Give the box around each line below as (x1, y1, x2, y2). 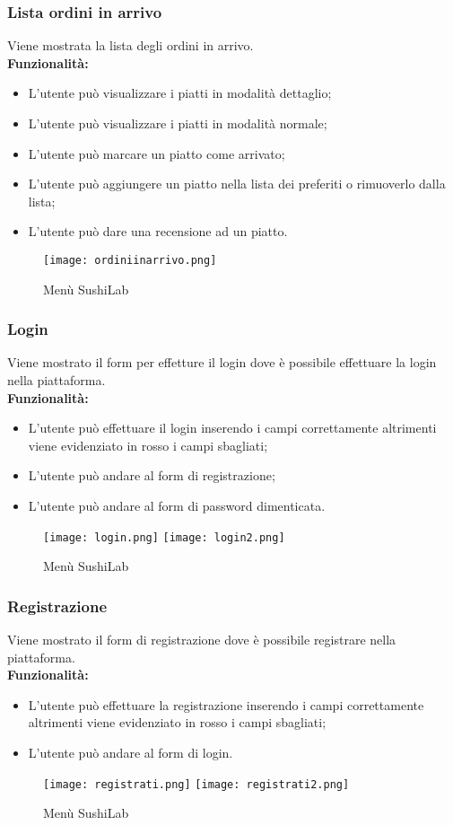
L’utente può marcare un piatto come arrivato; (28, 144, 285, 162)
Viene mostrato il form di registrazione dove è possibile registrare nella (7, 630, 396, 649)
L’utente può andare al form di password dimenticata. (28, 496, 326, 514)
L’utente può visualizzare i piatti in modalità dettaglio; (28, 83, 332, 102)
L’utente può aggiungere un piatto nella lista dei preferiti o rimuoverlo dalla (28, 174, 446, 193)
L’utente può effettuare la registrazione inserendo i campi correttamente (28, 695, 424, 714)
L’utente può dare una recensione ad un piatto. (28, 222, 288, 241)
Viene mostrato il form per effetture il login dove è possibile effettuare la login (7, 353, 437, 372)
